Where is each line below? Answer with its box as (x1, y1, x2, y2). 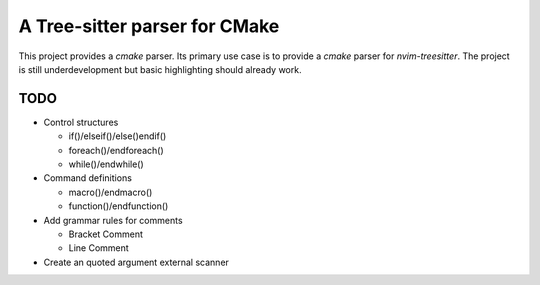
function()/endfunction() (68, 200, 169, 212)
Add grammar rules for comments (43, 214, 184, 226)
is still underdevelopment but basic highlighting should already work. (18, 63, 302, 75)
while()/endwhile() (68, 158, 144, 170)
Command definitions (43, 172, 132, 184)
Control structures (43, 116, 119, 128)
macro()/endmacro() (68, 186, 153, 198)
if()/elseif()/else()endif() (68, 130, 167, 142)
